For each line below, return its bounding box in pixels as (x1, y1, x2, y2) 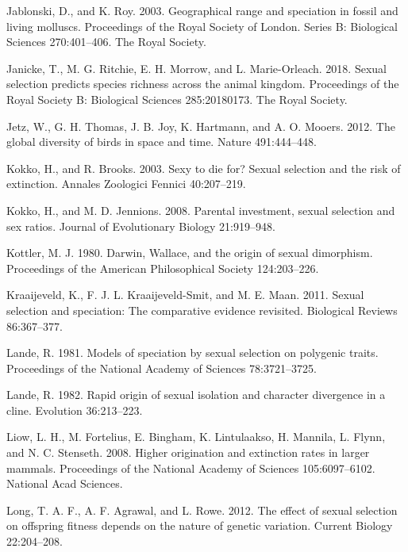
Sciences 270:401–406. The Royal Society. (6, 33, 206, 50)
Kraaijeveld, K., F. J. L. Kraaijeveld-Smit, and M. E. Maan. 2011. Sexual (6, 286, 364, 303)
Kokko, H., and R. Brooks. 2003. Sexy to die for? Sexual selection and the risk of (6, 159, 401, 176)
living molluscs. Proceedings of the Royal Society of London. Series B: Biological (6, 17, 398, 34)
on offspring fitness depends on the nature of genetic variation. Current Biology (6, 517, 393, 534)
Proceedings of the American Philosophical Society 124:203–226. (6, 259, 319, 276)
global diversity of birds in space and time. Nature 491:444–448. (6, 133, 317, 150)
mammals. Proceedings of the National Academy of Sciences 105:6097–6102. (6, 459, 375, 476)
